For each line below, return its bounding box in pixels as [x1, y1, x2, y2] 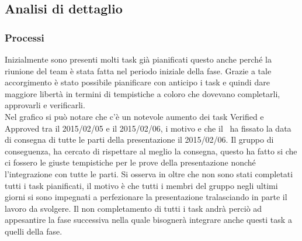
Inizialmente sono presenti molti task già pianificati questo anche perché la [5, 53, 272, 65]
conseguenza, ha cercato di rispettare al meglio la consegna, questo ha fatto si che [5, 144, 297, 157]
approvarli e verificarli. [5, 99, 85, 111]
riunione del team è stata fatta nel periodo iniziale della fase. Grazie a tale [5, 64, 272, 77]
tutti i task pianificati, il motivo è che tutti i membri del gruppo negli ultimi [5, 179, 278, 191]
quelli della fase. [5, 225, 63, 237]
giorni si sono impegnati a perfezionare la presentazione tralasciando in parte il [5, 191, 287, 203]
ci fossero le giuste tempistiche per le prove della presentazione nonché [5, 156, 256, 168]
